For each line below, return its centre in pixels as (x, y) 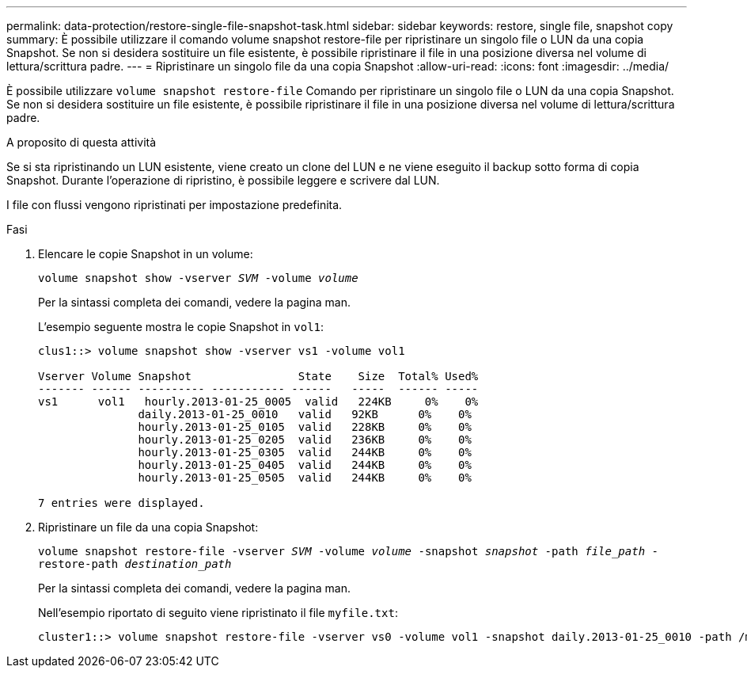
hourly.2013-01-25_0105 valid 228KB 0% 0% (305, 427)
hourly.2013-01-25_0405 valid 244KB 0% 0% (305, 465)
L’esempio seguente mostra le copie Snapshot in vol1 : (181, 327)
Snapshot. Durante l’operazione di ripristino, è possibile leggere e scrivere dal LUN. (223, 180)
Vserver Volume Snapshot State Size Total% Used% (258, 376)
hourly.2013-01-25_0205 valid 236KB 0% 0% (305, 440)
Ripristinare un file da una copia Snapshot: (148, 527)
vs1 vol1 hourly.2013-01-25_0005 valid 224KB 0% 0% (258, 402)
